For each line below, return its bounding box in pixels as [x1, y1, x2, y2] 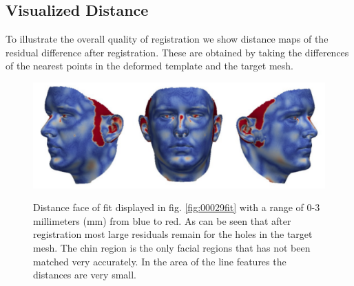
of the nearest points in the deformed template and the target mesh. [6, 58, 293, 73]
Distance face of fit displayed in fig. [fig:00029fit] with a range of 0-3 [33, 200, 320, 214]
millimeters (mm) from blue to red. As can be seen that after [33, 213, 291, 228]
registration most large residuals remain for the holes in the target [33, 227, 313, 241]
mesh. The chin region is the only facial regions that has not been [33, 240, 311, 254]
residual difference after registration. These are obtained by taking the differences [6, 45, 349, 59]
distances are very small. [33, 267, 137, 282]
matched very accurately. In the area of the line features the [33, 254, 287, 268]
